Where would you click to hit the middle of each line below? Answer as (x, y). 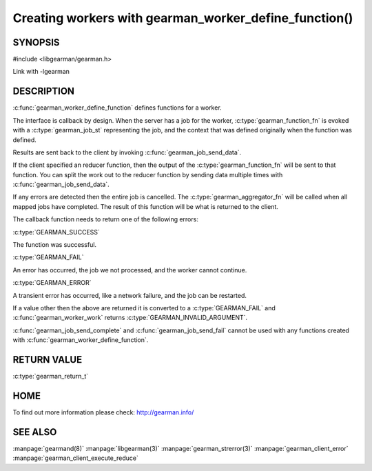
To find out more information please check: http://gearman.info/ (103, 412)
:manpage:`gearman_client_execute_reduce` (76, 458)
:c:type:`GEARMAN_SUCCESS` (56, 232)
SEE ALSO (35, 432)
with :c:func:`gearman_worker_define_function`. (81, 340)
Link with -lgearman (41, 72)
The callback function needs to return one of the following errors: (106, 219)
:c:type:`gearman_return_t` (51, 377)
